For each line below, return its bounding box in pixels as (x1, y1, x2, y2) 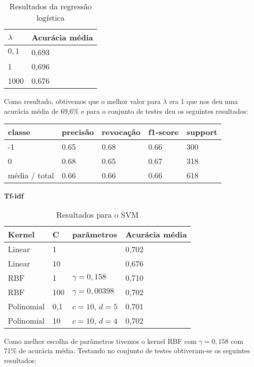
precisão (62, 126, 94, 138)
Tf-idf (4, 191, 24, 201)
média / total (8, 169, 54, 181)
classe (8, 126, 31, 138)
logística (36, 12, 65, 23)
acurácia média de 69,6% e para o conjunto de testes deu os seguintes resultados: (4, 105, 248, 116)
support (186, 126, 218, 138)
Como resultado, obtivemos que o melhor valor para (4, 96, 161, 106)
